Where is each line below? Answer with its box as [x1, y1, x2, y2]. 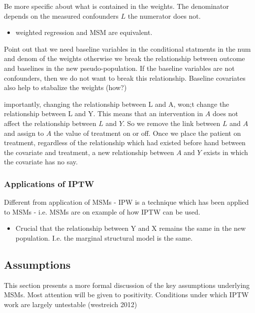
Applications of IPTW [4, 177, 95, 189]
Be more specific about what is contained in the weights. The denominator [4, 1, 229, 11]
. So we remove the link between [123, 118, 221, 128]
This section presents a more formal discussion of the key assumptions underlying [4, 280, 250, 290]
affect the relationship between [4, 118, 96, 128]
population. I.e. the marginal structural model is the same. [15, 232, 193, 243]
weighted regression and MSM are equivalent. [15, 27, 153, 37]
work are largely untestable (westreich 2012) [4, 299, 137, 309]
